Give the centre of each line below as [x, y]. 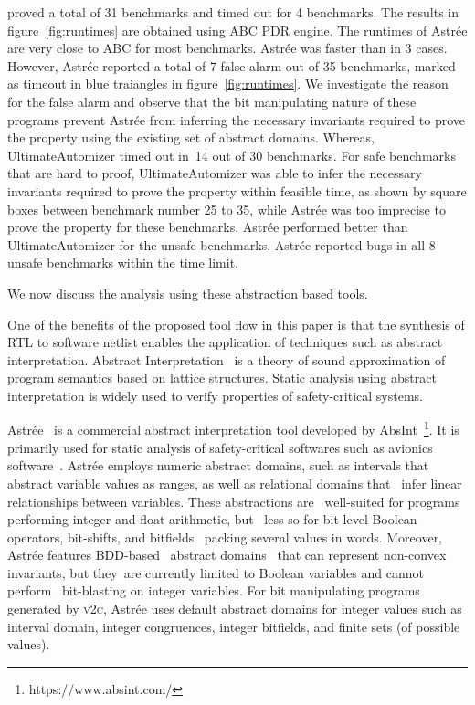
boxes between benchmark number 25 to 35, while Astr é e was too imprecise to [227, 209]
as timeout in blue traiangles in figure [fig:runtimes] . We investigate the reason [228, 84]
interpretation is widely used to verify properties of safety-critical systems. [215, 395]
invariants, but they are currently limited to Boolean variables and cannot [216, 572]
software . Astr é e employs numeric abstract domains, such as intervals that [218, 465]
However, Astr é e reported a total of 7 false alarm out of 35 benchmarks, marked [232, 65]
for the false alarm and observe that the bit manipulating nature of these [212, 101]
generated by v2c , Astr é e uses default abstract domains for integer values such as [235, 609]
